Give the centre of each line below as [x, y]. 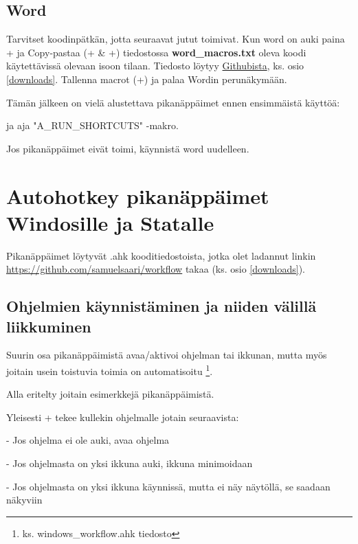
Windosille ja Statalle [110, 222]
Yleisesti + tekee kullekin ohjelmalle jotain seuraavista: [123, 417]
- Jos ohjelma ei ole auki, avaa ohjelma [88, 440]
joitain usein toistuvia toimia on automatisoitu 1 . [110, 370]
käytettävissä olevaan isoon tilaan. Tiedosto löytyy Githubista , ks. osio [155, 66]
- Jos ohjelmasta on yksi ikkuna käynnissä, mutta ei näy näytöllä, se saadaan [168, 486]
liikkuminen [49, 326]
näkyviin [24, 500]
